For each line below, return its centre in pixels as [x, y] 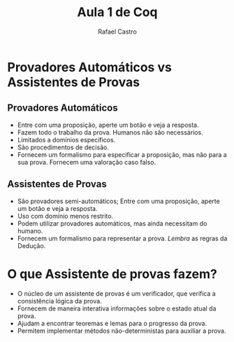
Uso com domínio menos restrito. [65, 216]
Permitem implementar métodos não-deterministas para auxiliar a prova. [122, 331]
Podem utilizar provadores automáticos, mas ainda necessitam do [112, 223]
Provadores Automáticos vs [90, 67]
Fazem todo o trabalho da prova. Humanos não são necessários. [110, 132]
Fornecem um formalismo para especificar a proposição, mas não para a [122, 154]
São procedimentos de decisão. [63, 147]
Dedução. [31, 245]
